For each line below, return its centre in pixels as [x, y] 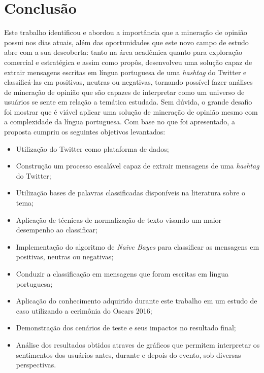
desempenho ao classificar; [57, 230]
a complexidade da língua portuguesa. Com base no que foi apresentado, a [120, 122]
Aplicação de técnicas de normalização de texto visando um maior [119, 219]
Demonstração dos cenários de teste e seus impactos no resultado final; [126, 328]
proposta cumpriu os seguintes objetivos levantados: [85, 132]
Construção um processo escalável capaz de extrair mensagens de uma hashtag [138, 166]
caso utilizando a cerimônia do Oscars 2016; [84, 310]
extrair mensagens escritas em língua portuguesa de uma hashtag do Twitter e [125, 72]
